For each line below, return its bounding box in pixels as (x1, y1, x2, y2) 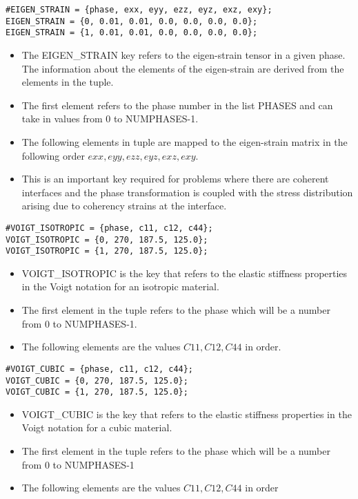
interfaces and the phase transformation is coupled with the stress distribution (21, 185, 353, 199)
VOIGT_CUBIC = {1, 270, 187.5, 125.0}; (6, 387, 188, 397)
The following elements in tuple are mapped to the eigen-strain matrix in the (21, 134, 348, 149)
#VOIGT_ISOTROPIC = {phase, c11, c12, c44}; (6, 223, 213, 233)
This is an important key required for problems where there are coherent (21, 171, 329, 186)
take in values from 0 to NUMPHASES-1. (21, 111, 199, 126)
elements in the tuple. (21, 75, 114, 89)
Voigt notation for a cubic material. (21, 420, 172, 435)
